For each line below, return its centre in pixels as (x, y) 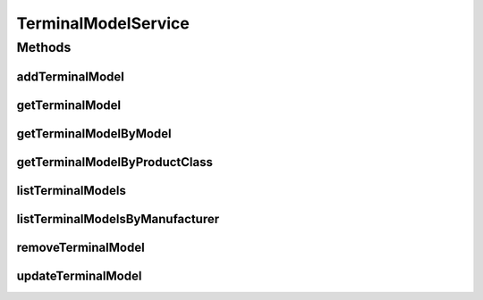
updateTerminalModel (79, 275)
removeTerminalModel (80, 247)
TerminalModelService (103, 23)
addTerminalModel (70, 76)
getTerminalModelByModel (94, 133)
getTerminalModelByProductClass (115, 162)
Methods (44, 47)
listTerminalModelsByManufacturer (118, 219)
